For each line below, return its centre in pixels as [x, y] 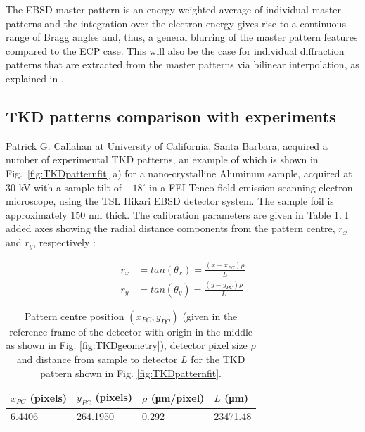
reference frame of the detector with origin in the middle [131, 331]
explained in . [35, 78]
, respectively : [64, 242]
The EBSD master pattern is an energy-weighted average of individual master [173, 9]
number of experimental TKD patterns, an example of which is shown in [162, 159]
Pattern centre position [74, 316]
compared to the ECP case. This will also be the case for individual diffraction [175, 50]
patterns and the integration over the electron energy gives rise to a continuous [176, 23]
